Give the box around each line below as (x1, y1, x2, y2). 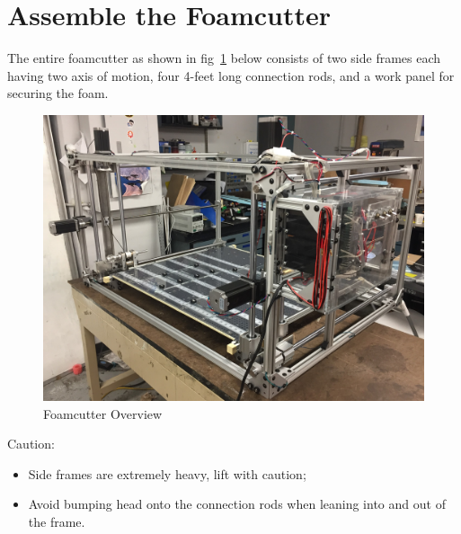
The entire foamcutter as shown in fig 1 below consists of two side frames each (7, 49, 441, 67)
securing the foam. (7, 84, 109, 102)
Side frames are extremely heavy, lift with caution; (28, 464, 306, 483)
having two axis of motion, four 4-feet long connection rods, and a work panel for (7, 66, 455, 85)
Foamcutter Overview (43, 404, 163, 423)
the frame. (28, 512, 85, 530)
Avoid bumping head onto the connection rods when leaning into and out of (28, 494, 446, 513)
